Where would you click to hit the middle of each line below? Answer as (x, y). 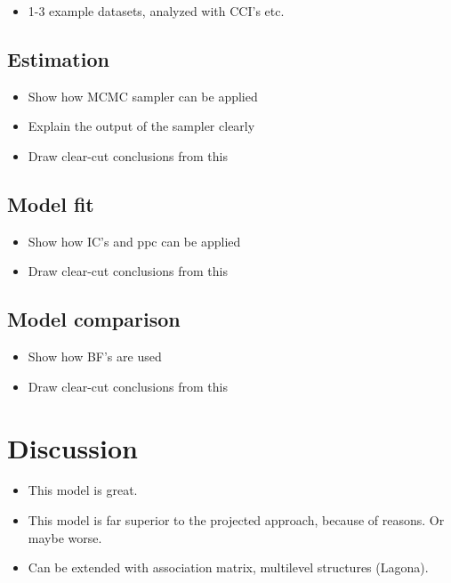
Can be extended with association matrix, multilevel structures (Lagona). (228, 567)
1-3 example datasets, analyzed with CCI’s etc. (156, 11)
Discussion (72, 447)
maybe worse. (65, 537)
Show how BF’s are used (95, 356)
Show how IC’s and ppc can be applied (134, 241)
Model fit (51, 203)
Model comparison (94, 319)
